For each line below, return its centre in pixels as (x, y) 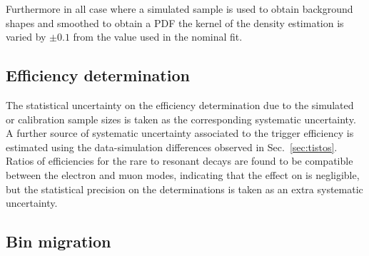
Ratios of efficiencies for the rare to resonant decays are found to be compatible (180, 161)
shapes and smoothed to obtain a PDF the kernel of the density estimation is (175, 22)
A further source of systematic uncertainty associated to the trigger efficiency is (180, 133)
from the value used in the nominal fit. (158, 37)
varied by (26, 37)
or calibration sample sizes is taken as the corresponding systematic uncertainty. (181, 119)
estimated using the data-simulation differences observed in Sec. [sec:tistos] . (172, 147)
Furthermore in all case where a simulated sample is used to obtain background (180, 9)
